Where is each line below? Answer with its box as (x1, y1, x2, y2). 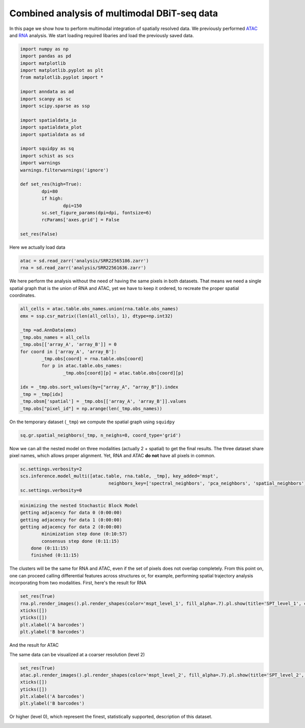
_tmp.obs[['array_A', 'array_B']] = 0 (20, 341, 117, 347)
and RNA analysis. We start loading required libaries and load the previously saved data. (9, 32, 194, 38)
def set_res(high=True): (20, 181, 82, 187)
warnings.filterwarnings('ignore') (20, 167, 109, 173)
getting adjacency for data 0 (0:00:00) (20, 510, 122, 516)
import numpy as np (20, 46, 69, 52)
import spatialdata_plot (20, 125, 82, 130)
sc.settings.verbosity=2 (20, 466, 82, 472)
